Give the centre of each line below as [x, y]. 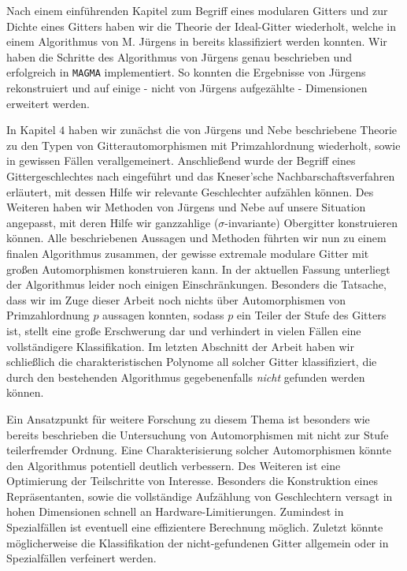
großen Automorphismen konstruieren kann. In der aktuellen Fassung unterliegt [198, 269]
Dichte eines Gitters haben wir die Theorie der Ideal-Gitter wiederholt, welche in [202, 26]
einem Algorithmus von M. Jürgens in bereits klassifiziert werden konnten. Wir [197, 41]
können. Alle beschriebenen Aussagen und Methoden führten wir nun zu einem [196, 238]
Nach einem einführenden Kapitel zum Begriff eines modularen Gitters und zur [197, 10]
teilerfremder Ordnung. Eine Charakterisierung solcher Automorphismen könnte [199, 450]
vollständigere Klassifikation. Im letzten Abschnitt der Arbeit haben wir [180, 346]
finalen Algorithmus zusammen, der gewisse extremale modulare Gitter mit [188, 253]
